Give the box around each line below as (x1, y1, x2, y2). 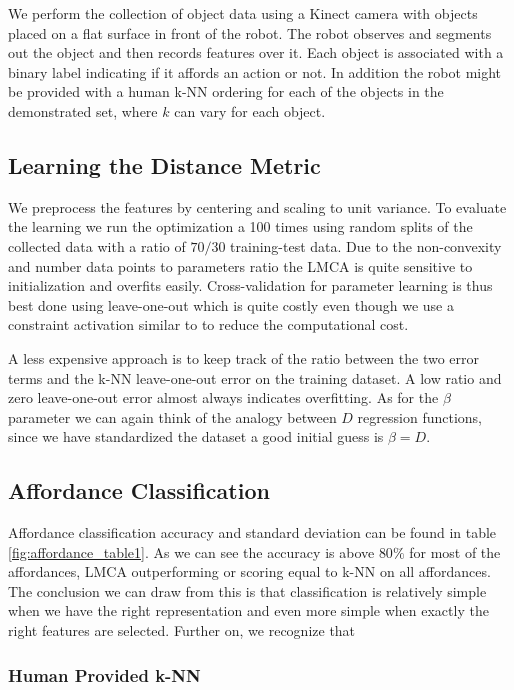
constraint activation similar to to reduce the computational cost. (8, 314, 409, 335)
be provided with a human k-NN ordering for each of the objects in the (8, 81, 444, 102)
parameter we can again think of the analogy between (8, 406, 337, 427)
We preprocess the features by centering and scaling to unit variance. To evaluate (8, 196, 507, 217)
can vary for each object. (174, 100, 326, 121)
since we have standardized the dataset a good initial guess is (8, 426, 384, 447)
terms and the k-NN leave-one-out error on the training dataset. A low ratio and (8, 367, 502, 388)
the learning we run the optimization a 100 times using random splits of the (8, 216, 473, 237)
